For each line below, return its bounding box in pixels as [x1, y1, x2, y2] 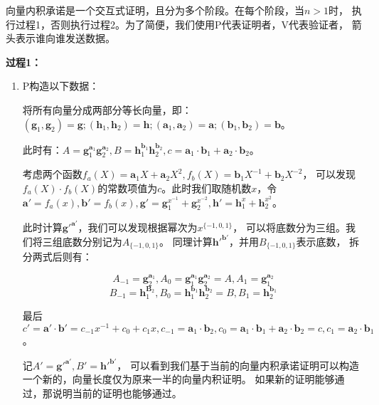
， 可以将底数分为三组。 [233, 219, 346, 234]
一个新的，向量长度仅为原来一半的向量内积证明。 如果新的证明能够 [22, 372, 335, 386]
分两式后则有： [22, 249, 92, 264]
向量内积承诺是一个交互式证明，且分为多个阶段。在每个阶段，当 [6, 3, 304, 17]
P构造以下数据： [22, 78, 100, 93]
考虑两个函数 [22, 167, 82, 182]
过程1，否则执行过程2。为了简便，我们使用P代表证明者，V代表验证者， [15, 16, 349, 31]
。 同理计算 [159, 233, 213, 248]
